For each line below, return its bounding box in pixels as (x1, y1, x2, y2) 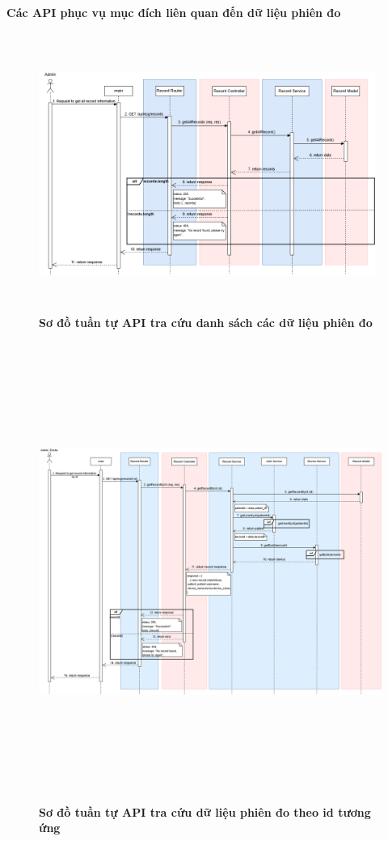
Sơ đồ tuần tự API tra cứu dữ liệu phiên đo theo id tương (39, 803, 371, 820)
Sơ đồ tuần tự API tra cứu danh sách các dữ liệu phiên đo (39, 313, 373, 330)
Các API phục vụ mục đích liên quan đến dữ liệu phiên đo (6, 3, 341, 20)
